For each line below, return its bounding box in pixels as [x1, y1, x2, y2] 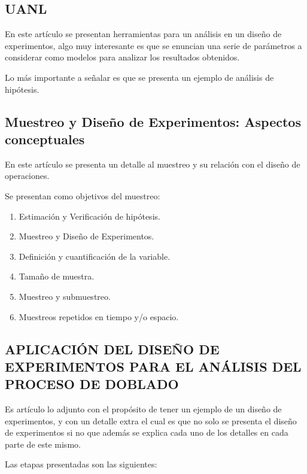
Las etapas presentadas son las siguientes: [5, 458, 157, 470]
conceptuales [5, 129, 85, 148]
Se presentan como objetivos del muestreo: [5, 189, 160, 202]
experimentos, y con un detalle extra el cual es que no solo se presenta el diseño [5, 414, 297, 427]
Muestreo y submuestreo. [19, 290, 111, 302]
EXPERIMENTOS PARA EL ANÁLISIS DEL [5, 357, 302, 375]
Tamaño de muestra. [19, 270, 95, 282]
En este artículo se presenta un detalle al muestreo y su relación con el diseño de [5, 157, 300, 170]
